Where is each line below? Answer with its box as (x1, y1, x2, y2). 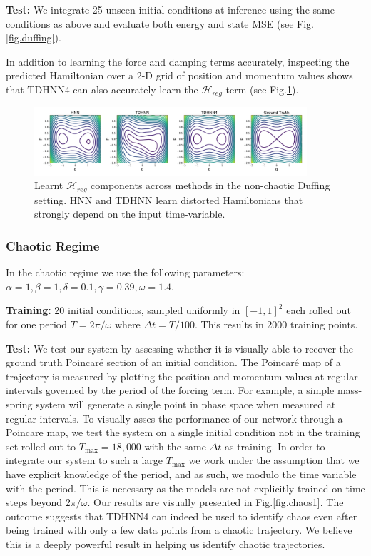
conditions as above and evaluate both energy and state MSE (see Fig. (6, 16, 315, 31)
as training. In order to (224, 438, 325, 453)
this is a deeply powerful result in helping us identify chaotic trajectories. (6, 536, 325, 551)
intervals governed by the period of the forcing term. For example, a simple (6, 383, 335, 398)
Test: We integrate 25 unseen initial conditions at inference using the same (6, 2, 335, 16)
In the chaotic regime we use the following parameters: (6, 265, 245, 280)
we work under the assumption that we (188, 453, 360, 467)
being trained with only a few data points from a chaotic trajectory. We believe (6, 522, 352, 537)
